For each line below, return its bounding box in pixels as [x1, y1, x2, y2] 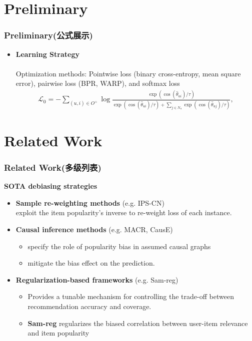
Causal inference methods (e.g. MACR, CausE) [15, 224, 173, 234]
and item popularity [27, 328, 89, 338]
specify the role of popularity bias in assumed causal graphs [27, 241, 211, 251]
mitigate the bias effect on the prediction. [27, 258, 155, 268]
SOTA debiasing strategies [4, 181, 97, 191]
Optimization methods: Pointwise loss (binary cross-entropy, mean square [15, 68, 241, 78]
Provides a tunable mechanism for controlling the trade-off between [27, 291, 234, 302]
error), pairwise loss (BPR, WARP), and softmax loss [15, 78, 180, 88]
